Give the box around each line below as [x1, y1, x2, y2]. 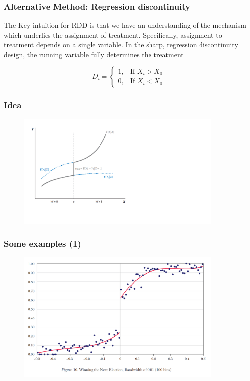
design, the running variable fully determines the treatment [4, 49, 184, 59]
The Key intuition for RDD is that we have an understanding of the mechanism [4, 20, 246, 30]
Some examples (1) [4, 237, 81, 249]
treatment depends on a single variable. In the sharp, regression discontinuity [4, 39, 238, 50]
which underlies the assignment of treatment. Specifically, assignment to [4, 29, 222, 40]
